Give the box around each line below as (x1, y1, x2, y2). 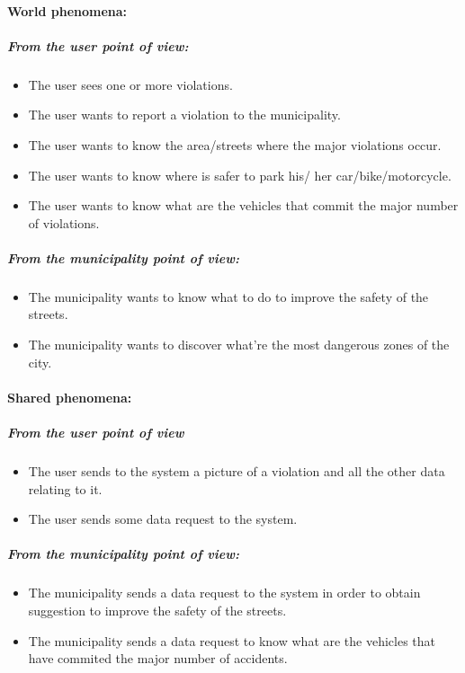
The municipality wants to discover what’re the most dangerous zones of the (28, 335, 450, 354)
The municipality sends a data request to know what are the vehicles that (28, 631, 436, 650)
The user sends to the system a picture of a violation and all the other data (28, 462, 445, 480)
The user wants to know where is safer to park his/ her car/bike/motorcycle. (28, 165, 452, 184)
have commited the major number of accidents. (28, 649, 288, 668)
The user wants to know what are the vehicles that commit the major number (28, 196, 459, 215)
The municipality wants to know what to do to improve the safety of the (28, 287, 429, 306)
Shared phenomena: (7, 387, 132, 406)
